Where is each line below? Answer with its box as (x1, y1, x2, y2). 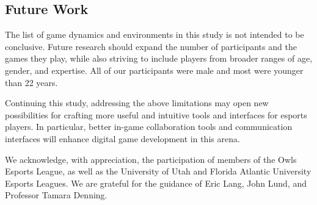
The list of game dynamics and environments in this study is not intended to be (5, 28, 304, 41)
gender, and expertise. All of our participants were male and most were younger (5, 63, 304, 76)
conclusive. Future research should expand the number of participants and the (5, 40, 297, 52)
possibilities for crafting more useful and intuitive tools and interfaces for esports (5, 108, 307, 121)
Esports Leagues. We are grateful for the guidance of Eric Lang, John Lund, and (5, 176, 307, 189)
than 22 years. (5, 76, 58, 88)
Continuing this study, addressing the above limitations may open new (5, 96, 269, 109)
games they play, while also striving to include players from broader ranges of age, (5, 52, 313, 65)
